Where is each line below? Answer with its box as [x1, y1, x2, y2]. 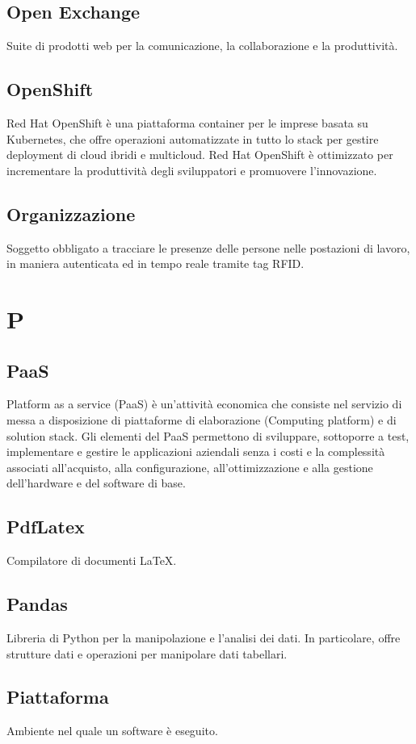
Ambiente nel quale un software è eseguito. [6, 722, 218, 739]
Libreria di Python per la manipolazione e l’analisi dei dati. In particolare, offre [6, 629, 401, 646]
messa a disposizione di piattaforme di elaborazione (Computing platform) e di [6, 411, 397, 428]
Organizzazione [6, 201, 136, 226]
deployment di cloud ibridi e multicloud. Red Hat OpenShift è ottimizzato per [6, 146, 393, 163]
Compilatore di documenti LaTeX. [6, 552, 177, 569]
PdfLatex [6, 514, 85, 539]
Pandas [6, 591, 68, 617]
